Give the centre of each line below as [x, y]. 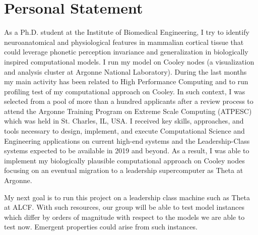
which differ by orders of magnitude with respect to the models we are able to [124, 217]
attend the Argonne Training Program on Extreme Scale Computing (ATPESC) [128, 111]
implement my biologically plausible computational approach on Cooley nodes [124, 160]
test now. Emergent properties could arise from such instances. [101, 227]
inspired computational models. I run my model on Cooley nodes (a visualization [129, 61]
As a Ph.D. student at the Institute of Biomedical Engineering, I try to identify [127, 32]
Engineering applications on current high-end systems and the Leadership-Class [127, 140]
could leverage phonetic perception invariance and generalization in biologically [126, 52]
